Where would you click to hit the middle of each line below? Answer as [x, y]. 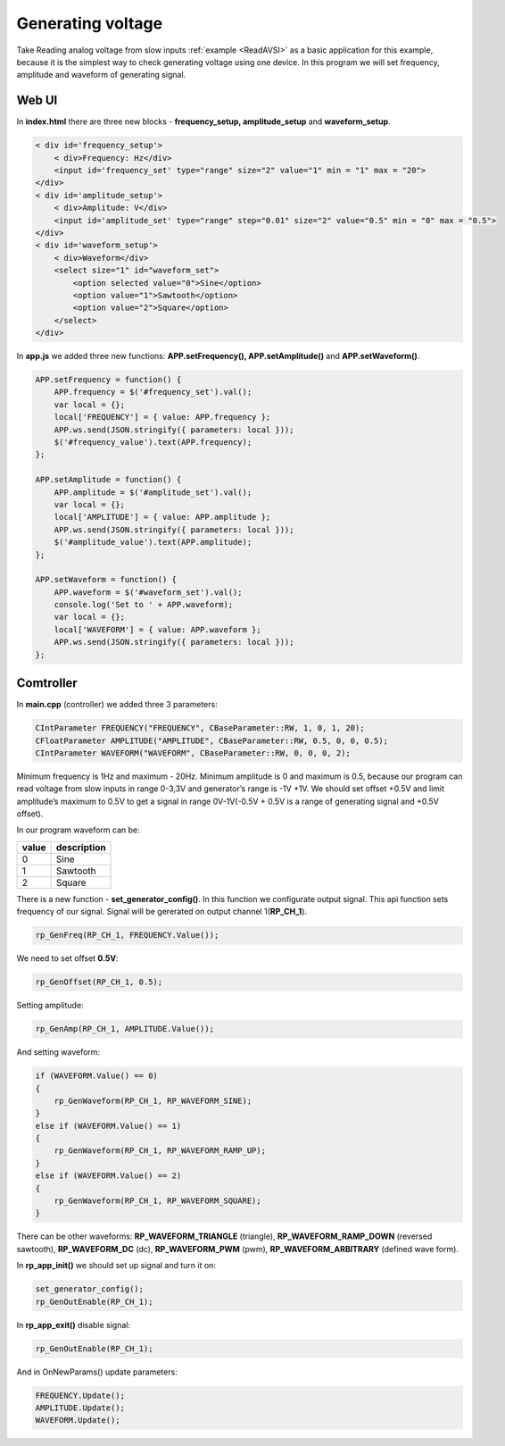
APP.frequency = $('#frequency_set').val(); [153, 392]
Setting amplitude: [50, 1006]
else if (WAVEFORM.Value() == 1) [108, 1126]
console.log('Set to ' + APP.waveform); [144, 605]
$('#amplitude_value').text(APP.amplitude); [153, 542]
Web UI [37, 100]
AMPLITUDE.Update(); [80, 1408]
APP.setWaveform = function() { [106, 580]
